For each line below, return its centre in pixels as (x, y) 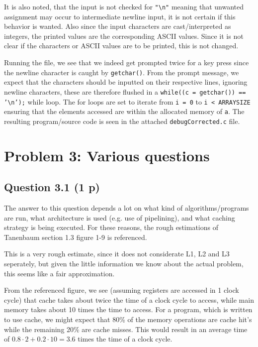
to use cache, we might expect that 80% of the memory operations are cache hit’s (128, 319)
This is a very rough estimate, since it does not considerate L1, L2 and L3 (117, 254)
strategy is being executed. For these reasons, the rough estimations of (111, 227)
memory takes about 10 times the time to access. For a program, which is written (128, 309)
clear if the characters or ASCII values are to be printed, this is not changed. (121, 46)
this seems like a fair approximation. (59, 273)
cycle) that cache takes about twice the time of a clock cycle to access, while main (129, 299)
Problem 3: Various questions (107, 155)
